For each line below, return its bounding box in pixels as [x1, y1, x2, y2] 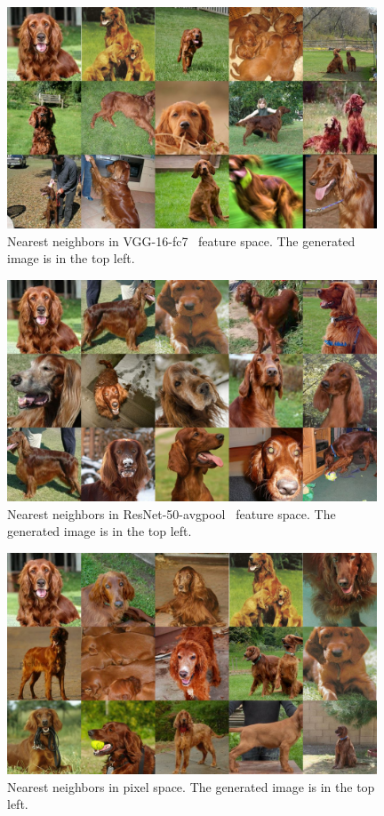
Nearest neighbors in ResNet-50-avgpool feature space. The [7, 504, 336, 523]
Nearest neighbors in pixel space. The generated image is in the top [7, 777, 375, 796]
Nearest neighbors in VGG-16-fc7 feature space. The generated [7, 231, 356, 250]
